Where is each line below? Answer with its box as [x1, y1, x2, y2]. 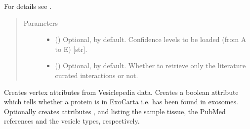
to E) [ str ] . [55, 43, 87, 54]
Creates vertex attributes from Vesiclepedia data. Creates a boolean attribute [4, 86, 239, 97]
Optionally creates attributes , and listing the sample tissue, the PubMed [4, 106, 226, 116]
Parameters [23, 17, 58, 28]
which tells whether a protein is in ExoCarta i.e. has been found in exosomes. [4, 96, 238, 107]
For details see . [4, 1, 52, 11]
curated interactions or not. [55, 70, 138, 80]
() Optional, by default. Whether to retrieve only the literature [55, 60, 246, 71]
